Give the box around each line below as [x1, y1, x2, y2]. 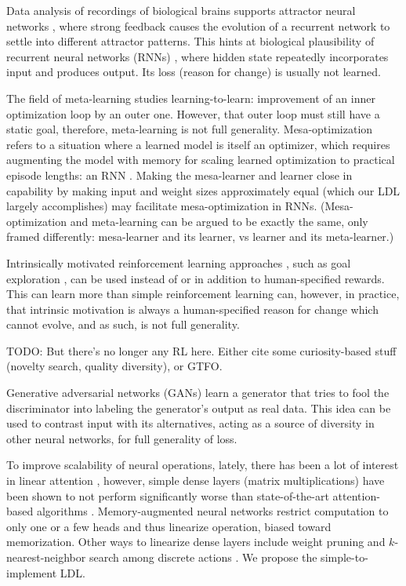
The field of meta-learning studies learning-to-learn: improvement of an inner [6, 89, 375, 106]
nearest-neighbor [6, 549, 86, 565]
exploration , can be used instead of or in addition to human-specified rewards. [6, 270, 385, 286]
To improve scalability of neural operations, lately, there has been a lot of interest [6, 457, 399, 473]
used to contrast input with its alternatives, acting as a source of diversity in [6, 415, 375, 431]
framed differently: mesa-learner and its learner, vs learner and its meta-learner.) [6, 228, 394, 245]
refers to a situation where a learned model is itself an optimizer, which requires [6, 136, 390, 152]
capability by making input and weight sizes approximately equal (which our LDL [6, 182, 401, 198]
